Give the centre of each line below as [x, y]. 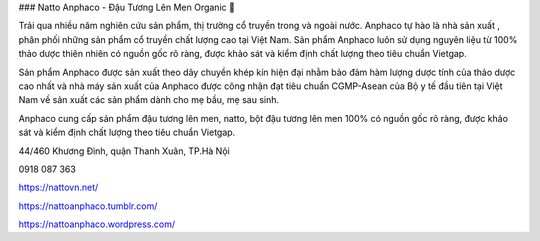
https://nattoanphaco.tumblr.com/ [88, 206]
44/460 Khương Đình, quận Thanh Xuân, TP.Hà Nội [124, 151]
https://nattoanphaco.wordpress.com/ [96, 224]
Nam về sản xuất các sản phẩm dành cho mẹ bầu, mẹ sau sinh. [149, 100]
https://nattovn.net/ [58, 187]
